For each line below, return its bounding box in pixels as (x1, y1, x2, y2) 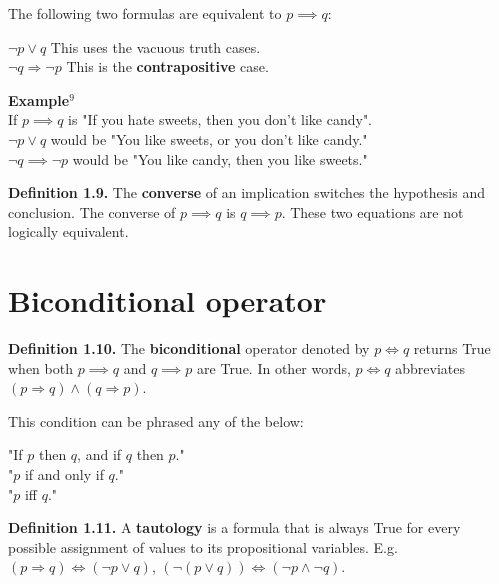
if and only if (24, 464, 104, 485)
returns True (413, 338, 491, 359)
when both (8, 357, 73, 378)
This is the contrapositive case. (66, 56, 269, 77)
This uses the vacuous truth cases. (50, 36, 261, 57)
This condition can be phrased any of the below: (8, 410, 304, 431)
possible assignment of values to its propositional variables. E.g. (8, 536, 398, 557)
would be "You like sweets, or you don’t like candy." (50, 128, 368, 149)
